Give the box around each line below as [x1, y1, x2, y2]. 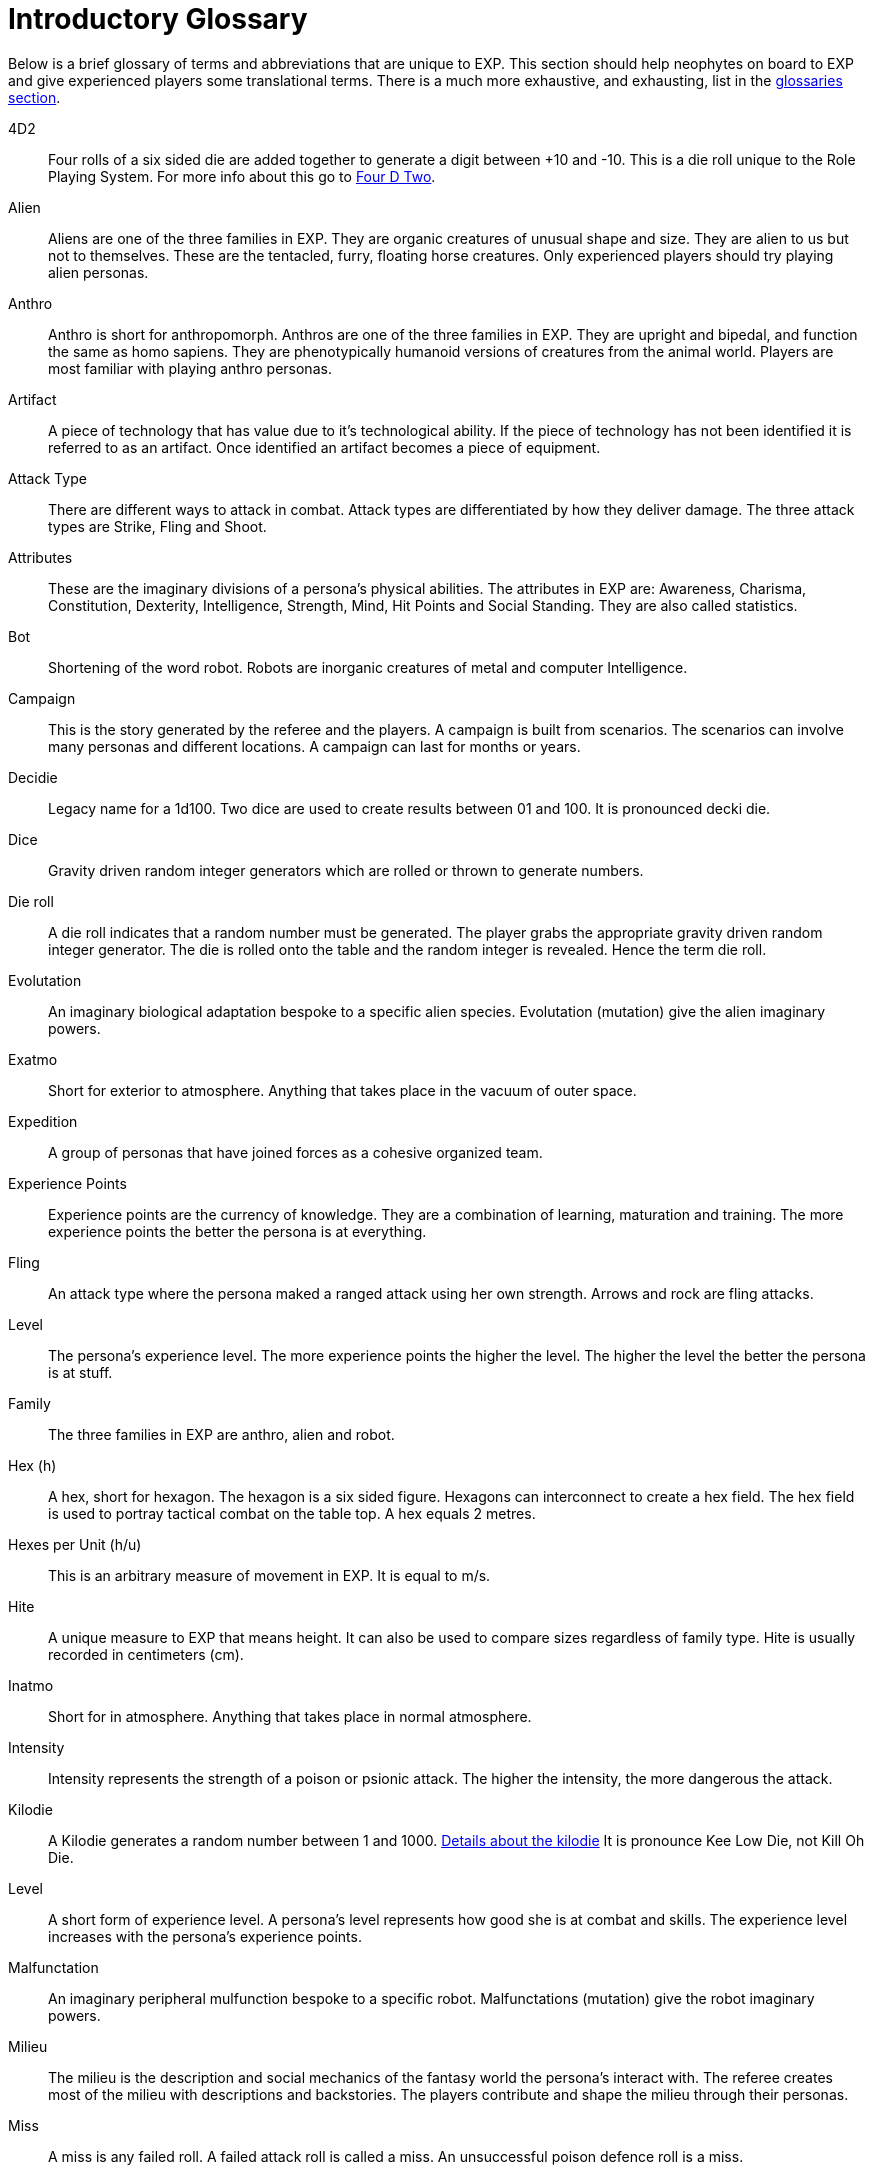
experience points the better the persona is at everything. [48, 1222, 427, 1240]
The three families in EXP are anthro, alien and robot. [48, 1425, 395, 1443]
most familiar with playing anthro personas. [48, 359, 332, 377]
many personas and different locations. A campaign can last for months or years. [48, 737, 581, 755]
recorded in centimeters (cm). [48, 1645, 244, 1663]
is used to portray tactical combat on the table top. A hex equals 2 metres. [48, 1504, 536, 1522]
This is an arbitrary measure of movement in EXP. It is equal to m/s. [48, 1566, 491, 1584]
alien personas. [48, 263, 149, 281]
